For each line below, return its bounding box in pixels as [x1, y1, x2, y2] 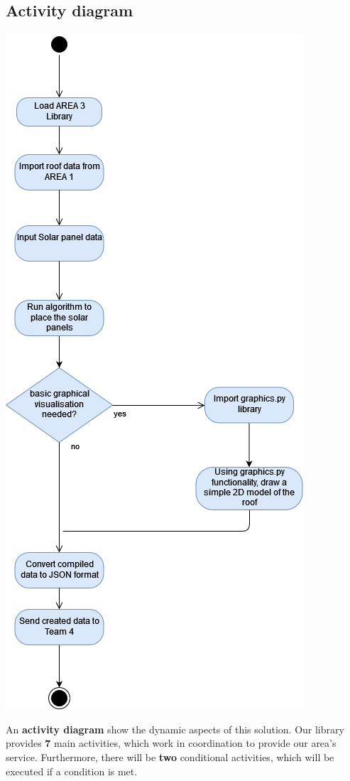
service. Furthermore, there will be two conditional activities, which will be [6, 749, 334, 764]
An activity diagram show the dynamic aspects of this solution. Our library [6, 721, 344, 736]
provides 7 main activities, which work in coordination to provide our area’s [6, 736, 337, 750]
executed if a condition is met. [6, 763, 138, 778]
